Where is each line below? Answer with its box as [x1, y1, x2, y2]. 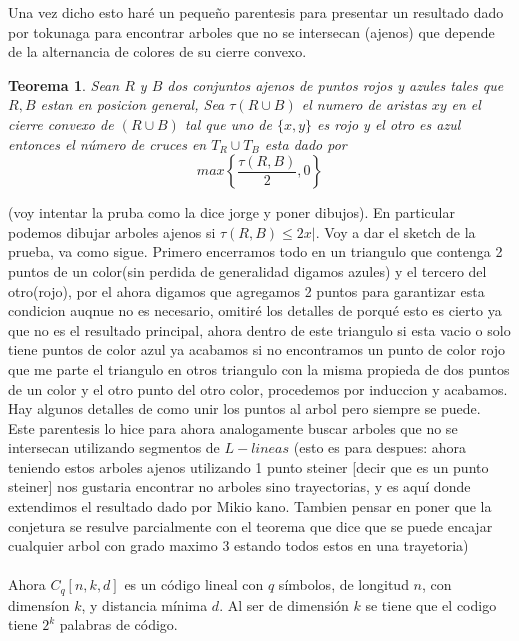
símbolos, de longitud [278, 574, 409, 595]
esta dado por [264, 133, 347, 154]
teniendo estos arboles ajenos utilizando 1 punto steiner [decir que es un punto [8, 456, 489, 477]
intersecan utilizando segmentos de [8, 437, 220, 458]
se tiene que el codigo [365, 594, 497, 615]
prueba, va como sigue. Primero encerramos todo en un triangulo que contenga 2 [8, 241, 503, 262]
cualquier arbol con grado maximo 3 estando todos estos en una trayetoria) [8, 535, 469, 556]
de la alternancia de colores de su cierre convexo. [8, 41, 307, 62]
